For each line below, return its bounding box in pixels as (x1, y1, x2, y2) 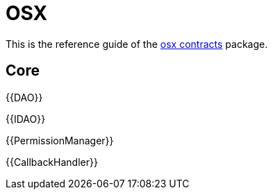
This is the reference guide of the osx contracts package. (6, 37, 268, 50)
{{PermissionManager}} (6, 134, 114, 146)
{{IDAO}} (6, 112, 46, 125)
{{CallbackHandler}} (6, 155, 98, 168)
